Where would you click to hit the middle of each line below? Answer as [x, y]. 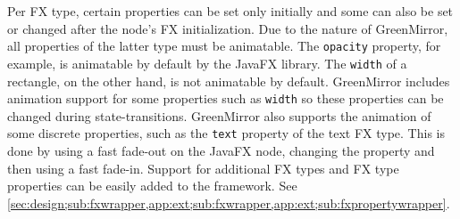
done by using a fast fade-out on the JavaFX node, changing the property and [221, 150]
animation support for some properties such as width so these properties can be [226, 98]
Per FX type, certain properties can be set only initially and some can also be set [230, 11]
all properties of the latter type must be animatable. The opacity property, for [224, 46]
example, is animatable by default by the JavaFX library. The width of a [207, 63]
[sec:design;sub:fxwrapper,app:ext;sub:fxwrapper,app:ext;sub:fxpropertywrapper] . [229, 203]
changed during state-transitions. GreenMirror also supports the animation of [219, 115]
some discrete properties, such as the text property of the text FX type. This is [226, 133]
